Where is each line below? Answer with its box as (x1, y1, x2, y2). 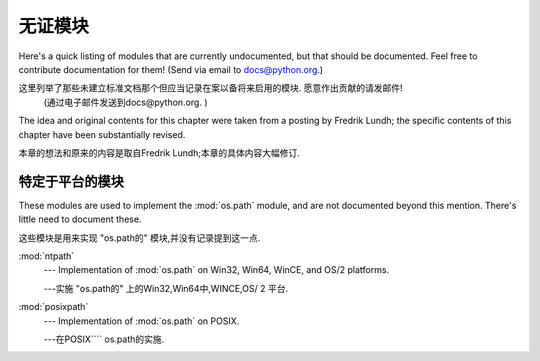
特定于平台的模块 (18, 173, 124, 190)
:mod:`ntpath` (18, 250, 75, 262)
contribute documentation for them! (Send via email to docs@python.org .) (18, 63, 324, 75)
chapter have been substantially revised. (18, 128, 186, 140)
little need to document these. (18, 213, 142, 225)
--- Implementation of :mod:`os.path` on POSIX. (43, 315, 240, 327)
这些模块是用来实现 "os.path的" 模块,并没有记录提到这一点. (18, 231, 261, 244)
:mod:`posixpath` (18, 301, 89, 313)
